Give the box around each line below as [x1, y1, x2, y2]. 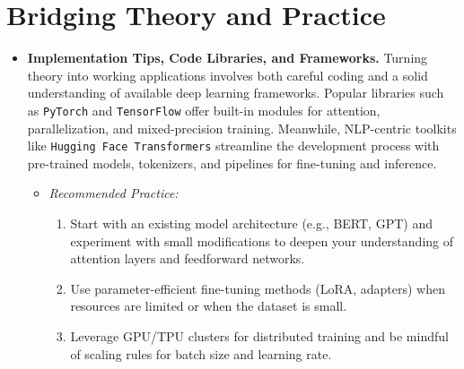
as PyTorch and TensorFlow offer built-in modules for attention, [27, 100, 381, 119]
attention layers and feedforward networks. [70, 249, 305, 268]
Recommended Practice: [48, 184, 179, 202]
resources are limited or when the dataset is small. [70, 296, 347, 315]
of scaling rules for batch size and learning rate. [70, 344, 332, 363]
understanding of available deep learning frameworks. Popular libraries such [27, 83, 444, 102]
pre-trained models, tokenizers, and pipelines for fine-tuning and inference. [27, 153, 437, 172]
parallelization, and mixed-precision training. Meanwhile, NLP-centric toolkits [27, 118, 457, 137]
